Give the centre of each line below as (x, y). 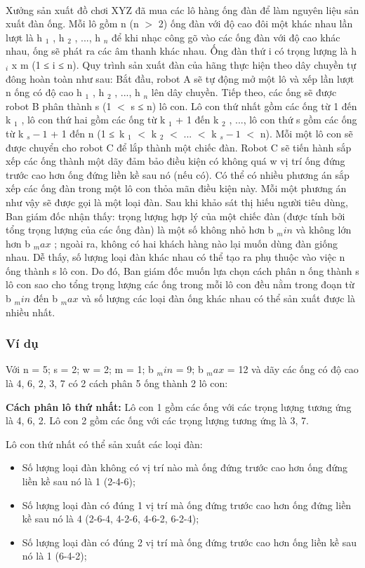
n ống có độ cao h (44, 92)
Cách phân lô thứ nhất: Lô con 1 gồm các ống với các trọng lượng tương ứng (179, 406)
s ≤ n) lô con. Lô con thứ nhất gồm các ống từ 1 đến (244, 106)
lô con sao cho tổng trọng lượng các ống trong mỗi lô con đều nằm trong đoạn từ (180, 284)
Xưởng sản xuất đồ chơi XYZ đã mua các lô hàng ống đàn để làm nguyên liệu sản (182, 9)
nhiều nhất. (31, 312)
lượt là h (24, 37)
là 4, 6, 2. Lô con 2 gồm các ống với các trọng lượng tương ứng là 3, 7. (157, 420)
